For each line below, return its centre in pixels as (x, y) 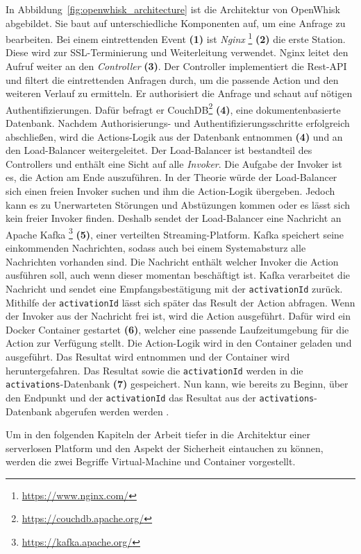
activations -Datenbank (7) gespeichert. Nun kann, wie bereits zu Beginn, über (177, 384)
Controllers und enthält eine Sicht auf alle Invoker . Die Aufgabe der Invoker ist (174, 163)
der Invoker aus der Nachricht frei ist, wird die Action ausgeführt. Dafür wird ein (178, 316)
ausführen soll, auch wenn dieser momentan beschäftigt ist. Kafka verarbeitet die (178, 275)
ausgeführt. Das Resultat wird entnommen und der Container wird (148, 356)
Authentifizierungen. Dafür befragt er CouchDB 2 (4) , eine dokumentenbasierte (173, 108)
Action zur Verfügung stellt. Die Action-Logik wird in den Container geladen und (179, 343)
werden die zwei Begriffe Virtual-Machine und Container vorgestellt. (151, 461)
